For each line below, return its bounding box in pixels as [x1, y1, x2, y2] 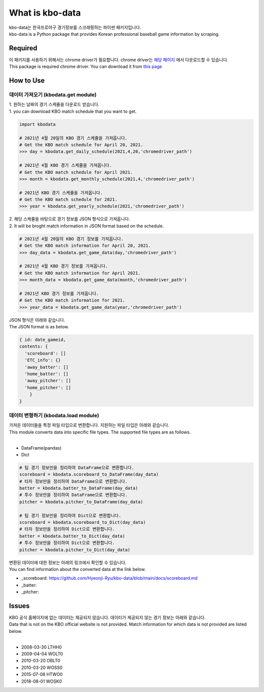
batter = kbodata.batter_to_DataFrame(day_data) [19, 485, 138, 491]
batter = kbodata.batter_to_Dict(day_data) [19, 533, 126, 539]
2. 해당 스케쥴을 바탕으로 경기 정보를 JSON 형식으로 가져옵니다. [9, 216, 131, 222]
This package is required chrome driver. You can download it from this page [9, 64, 162, 69]
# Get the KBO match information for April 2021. [19, 270, 141, 276]
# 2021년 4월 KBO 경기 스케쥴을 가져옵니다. [19, 163, 112, 168]
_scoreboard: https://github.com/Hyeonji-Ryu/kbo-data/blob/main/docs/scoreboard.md [21, 575, 198, 581]
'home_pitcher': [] [24, 385, 71, 390]
